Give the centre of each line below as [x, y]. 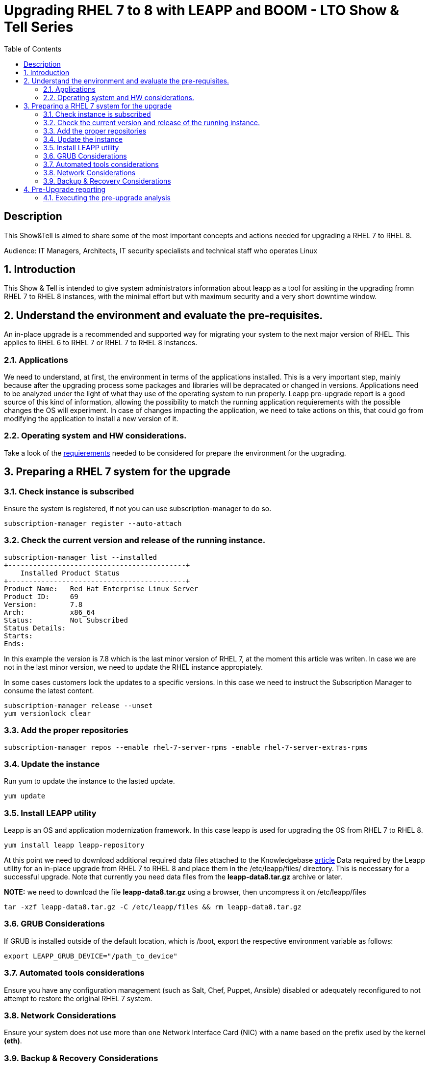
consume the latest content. [49, 690]
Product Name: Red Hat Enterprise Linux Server [101, 588]
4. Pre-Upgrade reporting [64, 189]
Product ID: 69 [41, 596]
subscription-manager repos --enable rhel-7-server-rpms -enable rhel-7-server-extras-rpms [186, 747]
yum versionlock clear [48, 713]
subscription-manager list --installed [80, 557]
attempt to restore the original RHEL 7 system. [78, 998]
